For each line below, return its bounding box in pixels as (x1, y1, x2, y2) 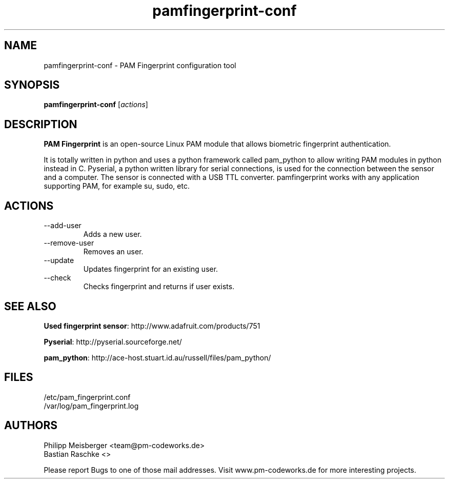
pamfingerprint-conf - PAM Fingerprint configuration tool (44, 61, 236, 70)
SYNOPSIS (4, 78, 60, 92)
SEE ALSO (4, 299, 56, 313)
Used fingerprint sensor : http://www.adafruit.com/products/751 (44, 321, 260, 330)
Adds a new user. (83, 230, 142, 239)
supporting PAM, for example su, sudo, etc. (44, 182, 190, 191)
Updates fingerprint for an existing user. (83, 265, 218, 274)
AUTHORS (4, 419, 58, 432)
